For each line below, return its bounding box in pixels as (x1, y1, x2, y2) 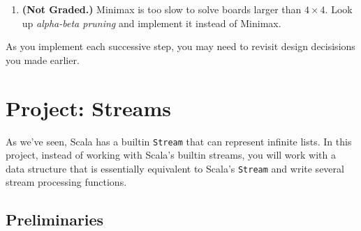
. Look (325, 2, 353, 16)
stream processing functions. (6, 175, 127, 189)
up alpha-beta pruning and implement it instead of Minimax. (22, 15, 281, 30)
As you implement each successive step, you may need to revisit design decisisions (6, 39, 355, 54)
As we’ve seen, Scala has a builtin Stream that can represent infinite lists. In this (6, 134, 352, 148)
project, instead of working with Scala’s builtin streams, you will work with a (6, 148, 336, 162)
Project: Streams (6, 93, 171, 122)
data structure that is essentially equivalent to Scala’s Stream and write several (6, 161, 344, 175)
